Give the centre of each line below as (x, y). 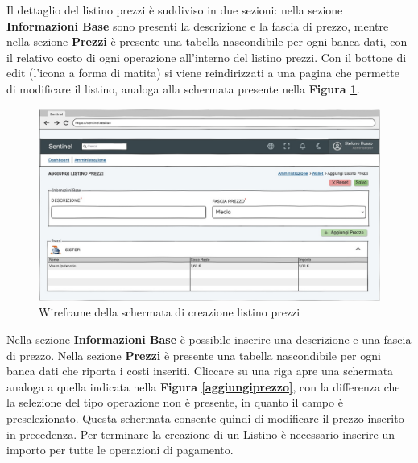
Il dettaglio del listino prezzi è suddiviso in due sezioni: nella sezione (175, 10)
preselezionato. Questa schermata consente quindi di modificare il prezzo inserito (205, 418)
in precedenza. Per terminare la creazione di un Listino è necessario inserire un (201, 434)
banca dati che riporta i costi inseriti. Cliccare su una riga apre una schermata (200, 371)
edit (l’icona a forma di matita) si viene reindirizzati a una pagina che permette (203, 73)
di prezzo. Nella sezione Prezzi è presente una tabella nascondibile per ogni (194, 355)
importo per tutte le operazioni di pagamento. (120, 450)
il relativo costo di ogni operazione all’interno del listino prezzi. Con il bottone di (207, 57)
